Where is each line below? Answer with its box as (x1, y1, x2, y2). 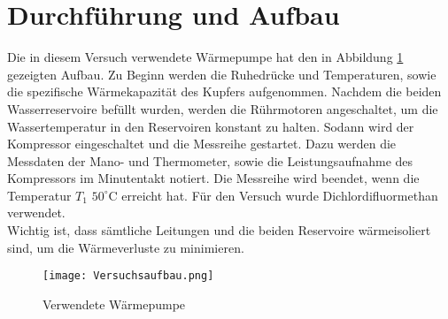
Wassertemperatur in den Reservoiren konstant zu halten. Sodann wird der (7, 117, 414, 135)
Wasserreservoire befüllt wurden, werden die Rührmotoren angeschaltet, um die (7, 99, 438, 118)
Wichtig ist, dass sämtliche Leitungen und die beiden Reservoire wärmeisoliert (7, 221, 431, 239)
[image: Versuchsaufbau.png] (42, 270, 214, 283)
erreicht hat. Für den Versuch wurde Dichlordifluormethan (121, 186, 438, 204)
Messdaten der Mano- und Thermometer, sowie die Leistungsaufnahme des (7, 151, 413, 170)
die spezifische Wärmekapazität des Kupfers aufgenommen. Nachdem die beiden (7, 82, 442, 101)
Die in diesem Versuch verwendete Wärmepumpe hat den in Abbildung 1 (7, 48, 404, 66)
